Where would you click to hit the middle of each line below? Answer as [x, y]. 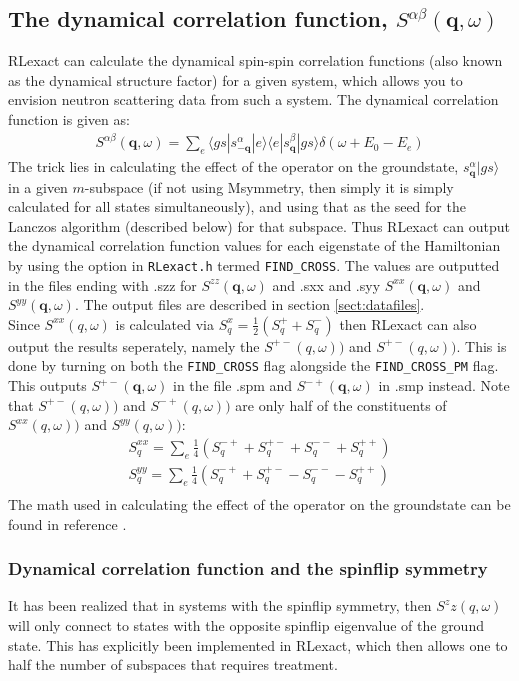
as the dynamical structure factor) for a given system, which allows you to [235, 79]
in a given [38, 186]
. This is [481, 345]
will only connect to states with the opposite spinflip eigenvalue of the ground [246, 624]
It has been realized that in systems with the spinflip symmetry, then [220, 605]
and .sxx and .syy [326, 284]
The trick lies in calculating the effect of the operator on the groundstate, [233, 166]
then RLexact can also [408, 323]
